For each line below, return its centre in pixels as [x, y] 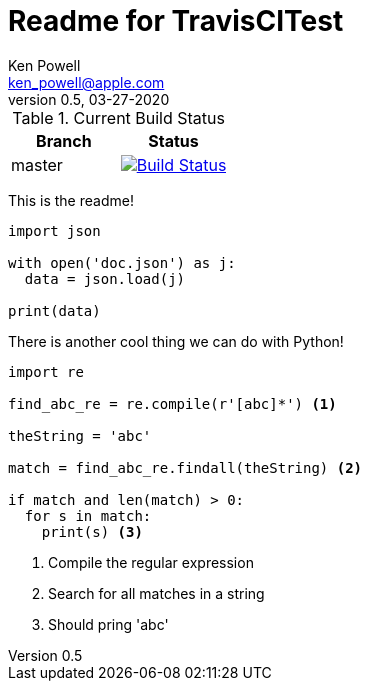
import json [54, 230]
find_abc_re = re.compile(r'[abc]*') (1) [172, 403]
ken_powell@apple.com [86, 82]
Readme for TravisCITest [176, 21]
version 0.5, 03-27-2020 [89, 99]
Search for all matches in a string [156, 593]
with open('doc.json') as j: [122, 262]
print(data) [54, 310]
